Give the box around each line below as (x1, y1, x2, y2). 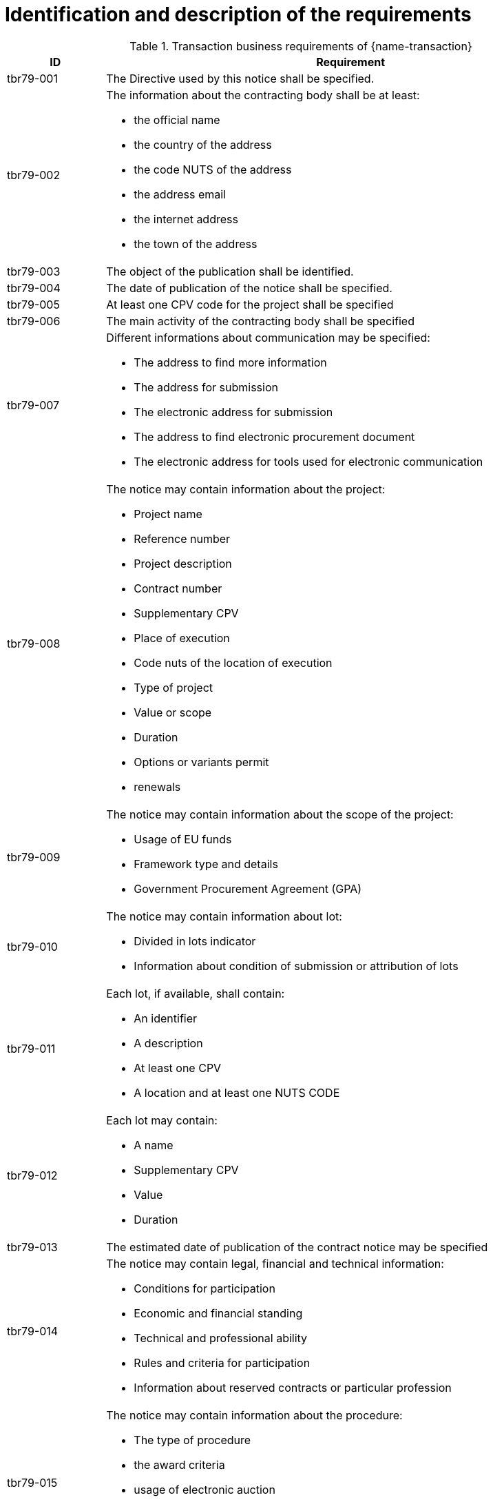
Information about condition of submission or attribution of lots (134, 958, 459, 973)
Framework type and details (134, 856, 278, 871)
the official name (134, 112, 220, 127)
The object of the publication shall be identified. (106, 264, 354, 278)
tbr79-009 (7, 850, 61, 864)
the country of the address (134, 137, 272, 152)
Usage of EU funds (134, 832, 232, 846)
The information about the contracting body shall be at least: (106, 88, 420, 102)
